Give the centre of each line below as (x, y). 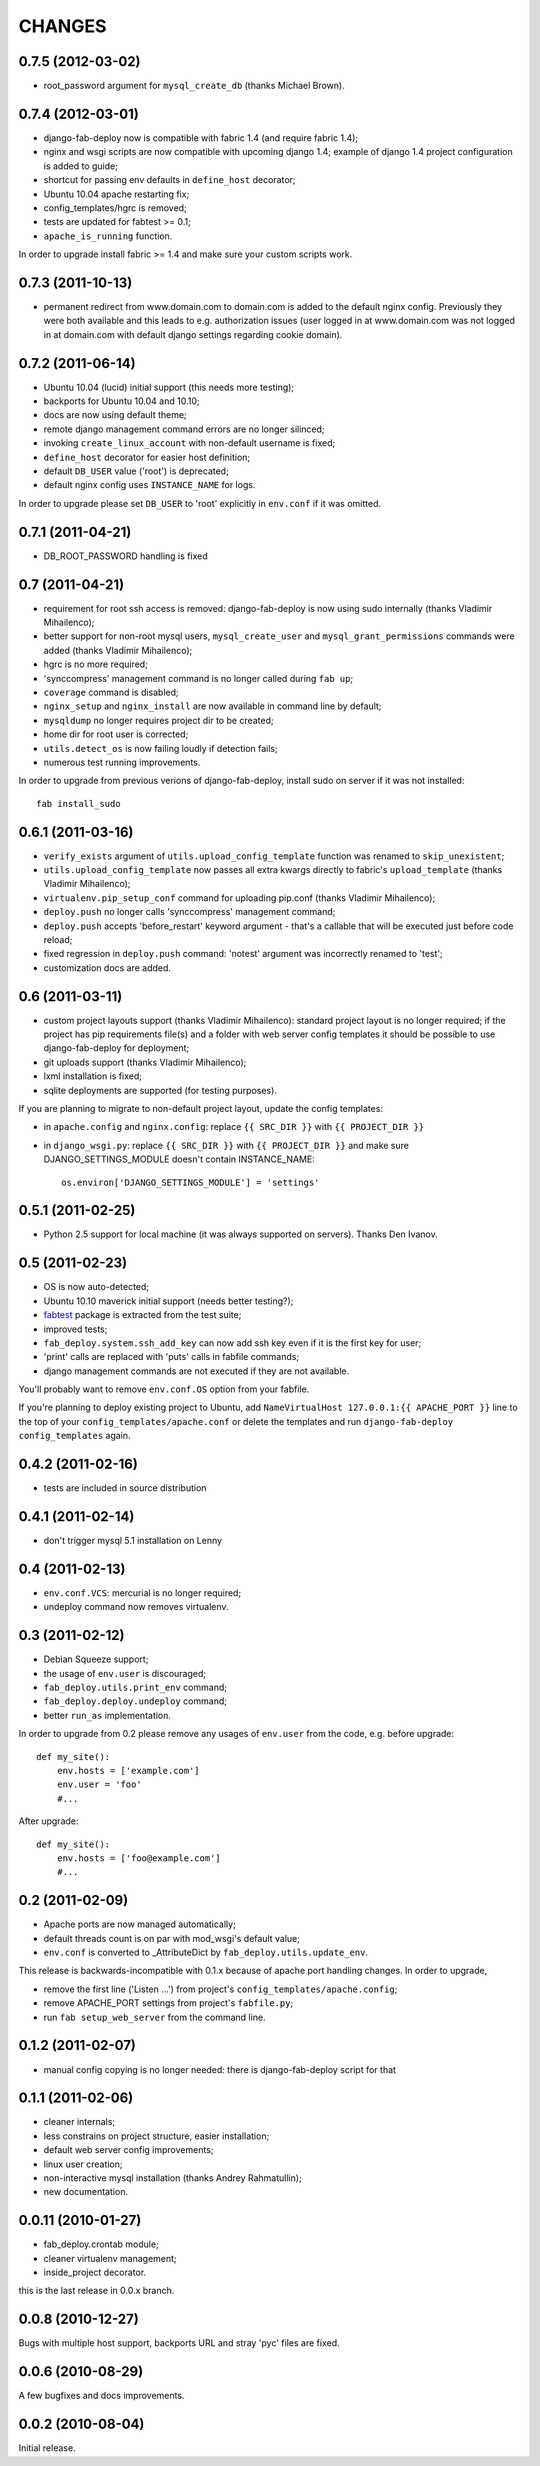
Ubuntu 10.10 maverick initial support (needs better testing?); (168, 1301)
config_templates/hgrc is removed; (115, 207)
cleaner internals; (79, 2122)
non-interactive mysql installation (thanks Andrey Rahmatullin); (172, 2177)
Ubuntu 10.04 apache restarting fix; (116, 194)
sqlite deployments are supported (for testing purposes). (160, 1090)
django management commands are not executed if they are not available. (196, 1371)
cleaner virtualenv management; (110, 2258)
